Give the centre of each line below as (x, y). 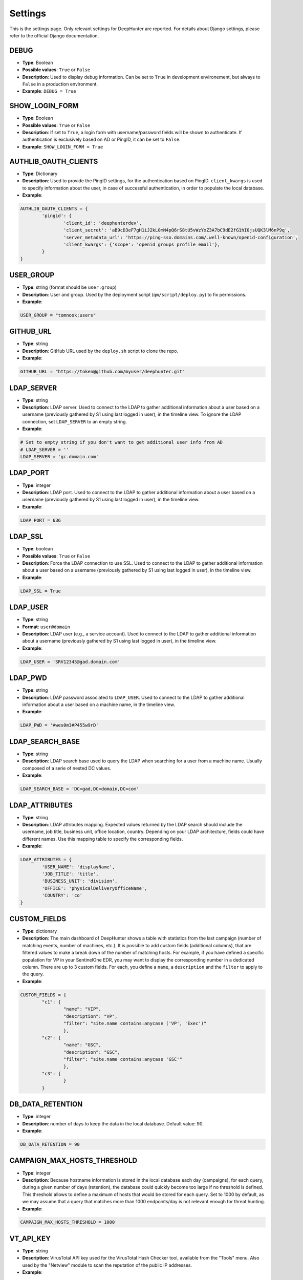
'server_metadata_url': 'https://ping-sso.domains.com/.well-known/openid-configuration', (181, 237)
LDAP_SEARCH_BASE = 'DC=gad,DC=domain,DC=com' (80, 789)
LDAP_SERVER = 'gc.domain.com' (60, 457)
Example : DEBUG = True (49, 91)
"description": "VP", (90, 1016)
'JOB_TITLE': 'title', (70, 874)
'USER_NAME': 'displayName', (78, 867)
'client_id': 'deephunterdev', (102, 223)
